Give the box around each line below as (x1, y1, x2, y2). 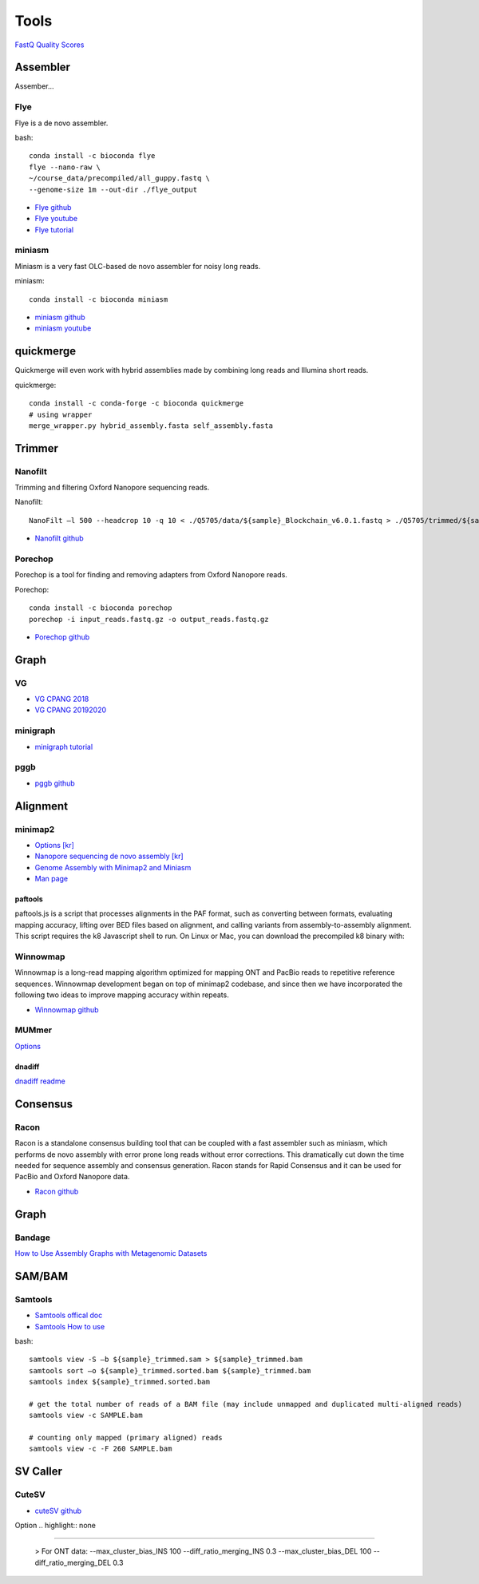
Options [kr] (34, 840, 75, 849)
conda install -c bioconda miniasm (29, 295, 168, 303)
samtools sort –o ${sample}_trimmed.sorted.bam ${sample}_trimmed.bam (29, 1366, 311, 1375)
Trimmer (14, 442, 59, 455)
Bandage (14, 1232, 51, 1243)
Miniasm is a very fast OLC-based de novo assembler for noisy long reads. (14, 261, 261, 271)
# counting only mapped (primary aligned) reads (29, 1433, 223, 1443)
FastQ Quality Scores (14, 40, 85, 49)
